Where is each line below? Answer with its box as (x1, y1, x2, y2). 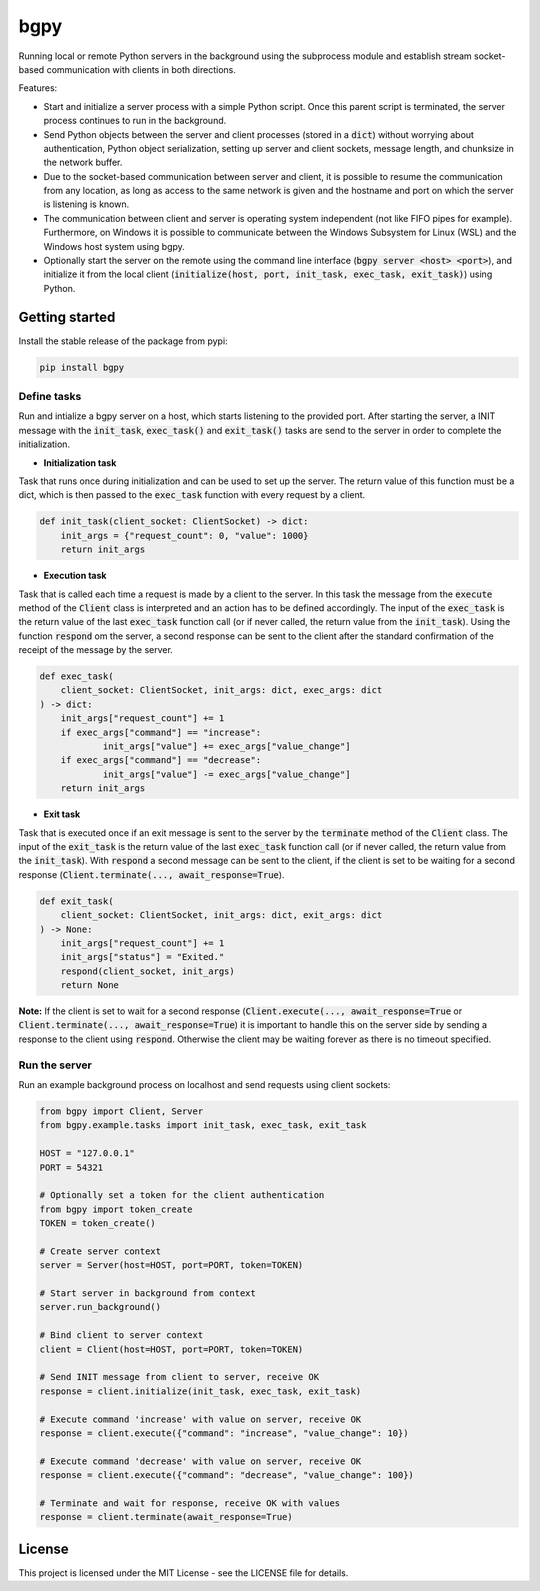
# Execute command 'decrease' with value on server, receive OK (39, 1455, 362, 1467)
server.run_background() (39, 1301, 162, 1313)
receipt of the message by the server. (18, 644, 174, 656)
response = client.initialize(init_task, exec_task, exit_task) (39, 1385, 362, 1397)
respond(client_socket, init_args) (60, 965, 235, 977)
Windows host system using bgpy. (43, 240, 185, 252)
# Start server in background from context (39, 1288, 257, 1299)
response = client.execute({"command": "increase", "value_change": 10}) (39, 1427, 409, 1439)
